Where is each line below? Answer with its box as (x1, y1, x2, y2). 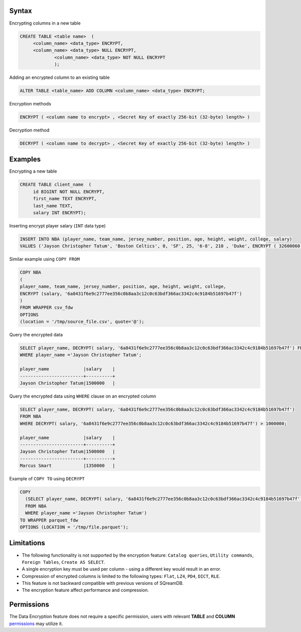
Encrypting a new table (9, 168, 57, 174)
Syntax (9, 7, 32, 15)
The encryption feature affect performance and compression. (22, 587, 149, 593)
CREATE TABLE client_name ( (20, 182, 92, 188)
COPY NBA (20, 270, 42, 276)
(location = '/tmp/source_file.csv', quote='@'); (20, 319, 144, 325)
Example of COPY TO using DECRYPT (9, 476, 85, 482)
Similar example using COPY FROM (9, 256, 80, 262)
